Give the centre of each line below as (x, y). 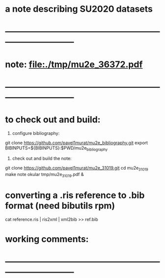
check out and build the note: (42, 158)
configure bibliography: (36, 133)
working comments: (47, 239)
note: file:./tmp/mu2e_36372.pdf (74, 64)
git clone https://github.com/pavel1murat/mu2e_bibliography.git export (77, 143)
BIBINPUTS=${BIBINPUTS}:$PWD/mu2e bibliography (56, 148)
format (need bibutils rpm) (60, 206)
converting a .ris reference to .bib (75, 195)
